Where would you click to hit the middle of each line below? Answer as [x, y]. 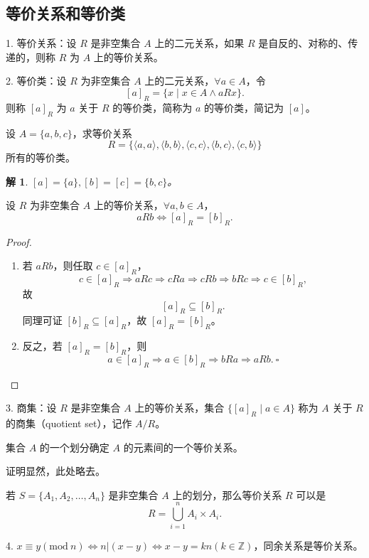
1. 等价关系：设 [41, 43]
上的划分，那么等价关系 [227, 494]
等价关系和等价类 [65, 13]
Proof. [19, 241]
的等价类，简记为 [244, 107]
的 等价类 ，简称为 [153, 107]
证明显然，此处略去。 [55, 471]
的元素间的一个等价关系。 [183, 447]
